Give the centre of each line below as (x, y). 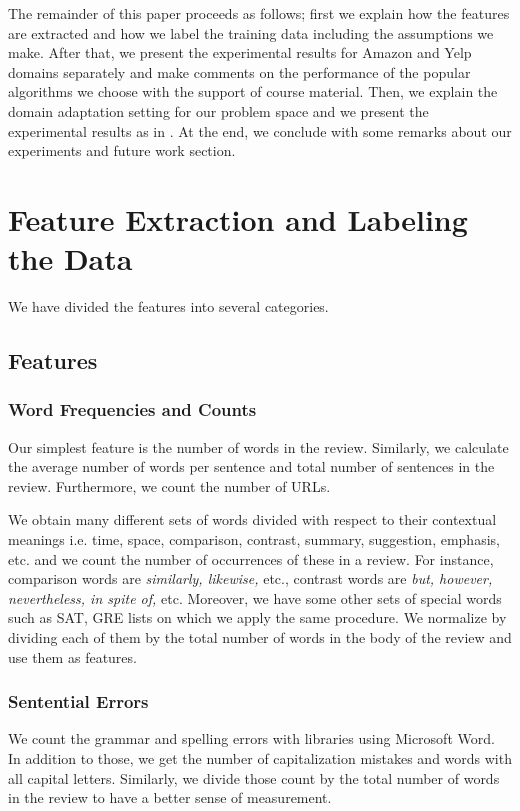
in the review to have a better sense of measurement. (170, 797)
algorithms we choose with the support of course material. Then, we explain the (253, 91)
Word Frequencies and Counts (132, 409)
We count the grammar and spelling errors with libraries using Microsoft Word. (251, 738)
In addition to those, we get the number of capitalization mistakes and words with (260, 758)
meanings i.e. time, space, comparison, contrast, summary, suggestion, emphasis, (254, 539)
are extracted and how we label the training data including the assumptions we (251, 32)
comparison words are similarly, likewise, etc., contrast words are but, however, (250, 578)
